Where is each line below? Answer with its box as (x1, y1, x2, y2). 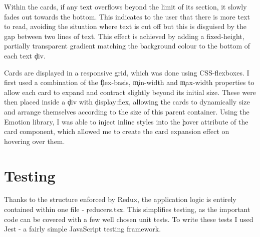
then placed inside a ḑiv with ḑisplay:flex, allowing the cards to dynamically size (4, 96, 250, 107)
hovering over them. (4, 135, 65, 146)
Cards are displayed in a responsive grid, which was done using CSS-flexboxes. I (4, 67, 249, 77)
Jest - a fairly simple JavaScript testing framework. (4, 223, 161, 234)
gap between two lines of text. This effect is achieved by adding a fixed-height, (4, 30, 244, 41)
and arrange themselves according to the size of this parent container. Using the (4, 106, 249, 116)
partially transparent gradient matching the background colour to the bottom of (4, 40, 250, 51)
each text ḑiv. (4, 50, 46, 60)
